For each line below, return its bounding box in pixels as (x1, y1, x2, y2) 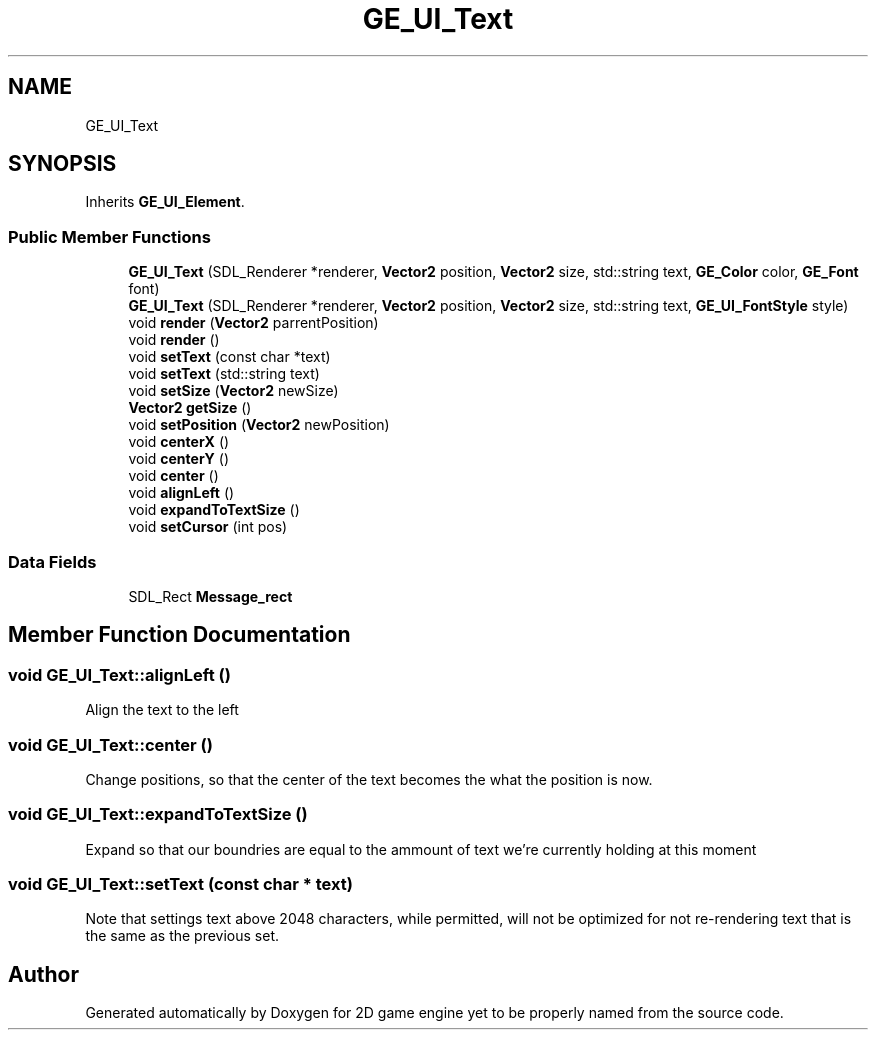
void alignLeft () (128, 484, 235, 502)
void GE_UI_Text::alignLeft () (8, 664, 231, 685)
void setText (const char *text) (128, 348, 331, 366)
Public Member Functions (8, 226, 211, 247)
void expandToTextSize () (128, 501, 300, 519)
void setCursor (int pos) (128, 518, 288, 536)
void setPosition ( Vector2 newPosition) (128, 416, 390, 434)
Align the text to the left (85, 701, 239, 719)
